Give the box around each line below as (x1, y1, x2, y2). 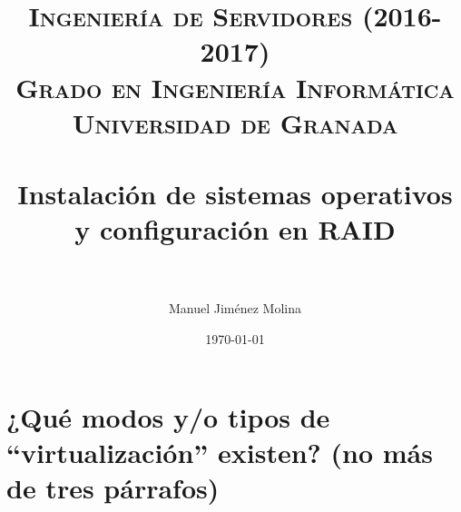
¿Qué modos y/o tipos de (6, 398, 330, 435)
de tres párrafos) (6, 469, 220, 506)
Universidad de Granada (72, 103, 398, 141)
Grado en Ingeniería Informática (15, 68, 455, 105)
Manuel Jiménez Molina (168, 299, 302, 318)
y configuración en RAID (74, 211, 396, 248)
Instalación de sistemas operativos (17, 175, 453, 212)
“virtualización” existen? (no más (6, 433, 433, 470)
